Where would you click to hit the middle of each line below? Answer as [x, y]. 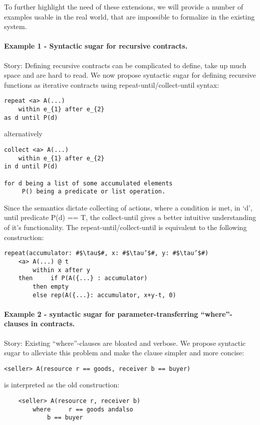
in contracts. [53, 324]
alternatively [23, 134]
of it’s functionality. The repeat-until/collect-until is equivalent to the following [125, 227]
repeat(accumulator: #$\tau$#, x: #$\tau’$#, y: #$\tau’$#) [106, 253]
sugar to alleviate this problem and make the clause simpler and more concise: [124, 353]
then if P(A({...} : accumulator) [83, 278]
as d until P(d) [31, 118]
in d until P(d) [31, 167]
